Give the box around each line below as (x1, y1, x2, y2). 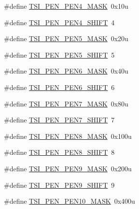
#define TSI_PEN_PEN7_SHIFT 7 (4, 115, 115, 125)
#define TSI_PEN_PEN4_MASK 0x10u (4, 1, 128, 11)
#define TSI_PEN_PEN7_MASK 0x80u (4, 98, 128, 108)
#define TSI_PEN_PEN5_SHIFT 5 (4, 49, 115, 60)
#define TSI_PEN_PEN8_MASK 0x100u (4, 131, 132, 141)
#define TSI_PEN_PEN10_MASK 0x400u (4, 196, 135, 206)
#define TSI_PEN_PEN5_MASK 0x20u (4, 33, 128, 44)
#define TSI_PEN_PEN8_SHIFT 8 (4, 147, 115, 157)
